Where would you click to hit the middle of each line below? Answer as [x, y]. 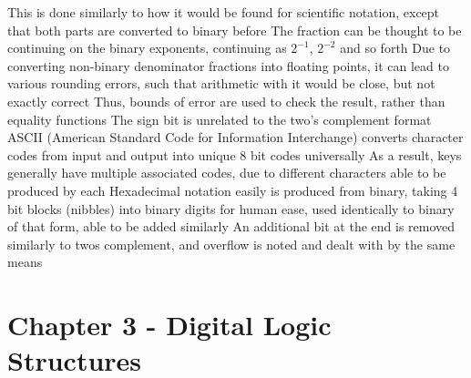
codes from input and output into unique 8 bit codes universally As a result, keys [235, 154]
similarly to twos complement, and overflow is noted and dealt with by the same [231, 244]
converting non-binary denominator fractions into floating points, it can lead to [228, 65]
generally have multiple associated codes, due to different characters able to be [227, 173]
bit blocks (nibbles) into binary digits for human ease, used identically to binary [231, 208]
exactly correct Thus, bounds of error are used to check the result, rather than [226, 101]
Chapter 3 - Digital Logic [169, 325]
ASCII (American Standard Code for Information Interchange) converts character [235, 137]
